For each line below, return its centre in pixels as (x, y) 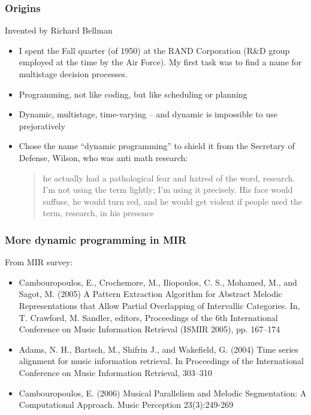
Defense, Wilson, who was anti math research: (103, 157)
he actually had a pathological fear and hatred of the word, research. (169, 178)
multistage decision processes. (73, 74)
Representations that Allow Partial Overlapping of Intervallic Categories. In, (159, 305)
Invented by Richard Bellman (59, 30)
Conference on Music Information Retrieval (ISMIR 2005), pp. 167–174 (150, 329)
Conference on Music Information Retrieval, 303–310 (115, 372)
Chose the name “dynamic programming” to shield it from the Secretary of (157, 146)
